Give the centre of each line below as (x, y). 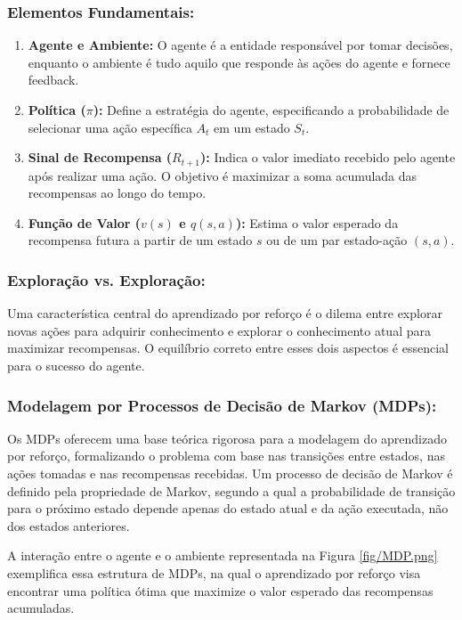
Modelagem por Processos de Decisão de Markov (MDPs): (222, 405)
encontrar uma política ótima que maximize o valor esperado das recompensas (220, 590)
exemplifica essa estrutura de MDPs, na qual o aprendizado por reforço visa (214, 572)
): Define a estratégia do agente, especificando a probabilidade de (271, 110)
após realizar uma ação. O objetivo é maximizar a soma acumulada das (223, 175)
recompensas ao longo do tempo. (117, 193)
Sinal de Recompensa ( (100, 157)
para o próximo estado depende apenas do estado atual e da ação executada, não (228, 508)
